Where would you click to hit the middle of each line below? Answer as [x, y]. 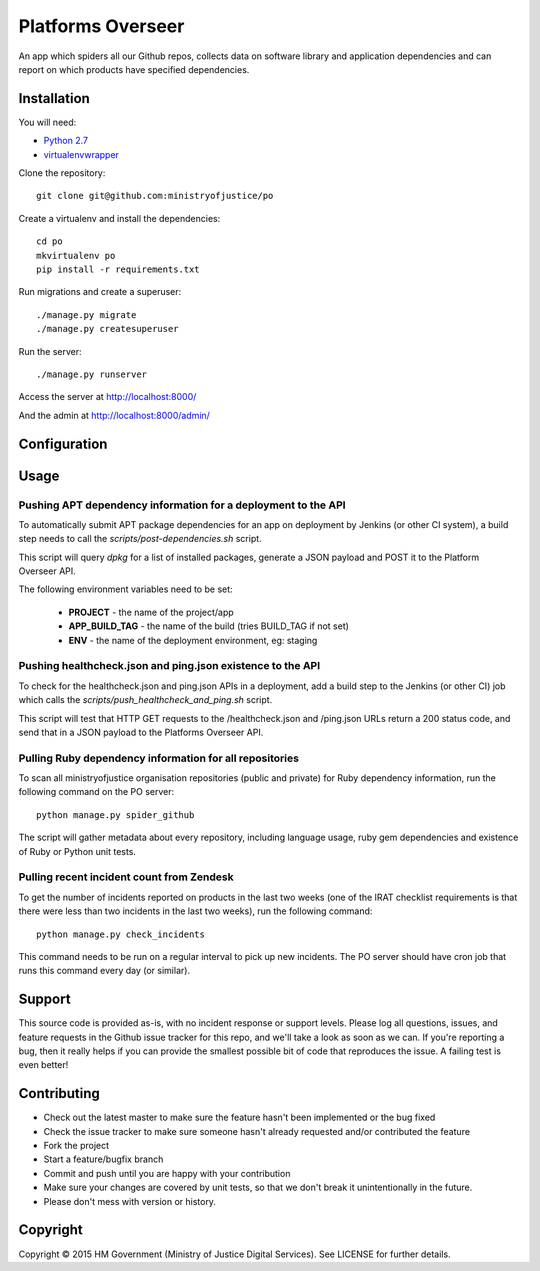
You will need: [47, 122]
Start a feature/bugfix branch [103, 1159]
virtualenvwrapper [81, 154]
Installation [54, 98]
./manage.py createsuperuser [107, 329]
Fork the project [76, 1146]
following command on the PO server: [96, 792]
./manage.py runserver [92, 374]
